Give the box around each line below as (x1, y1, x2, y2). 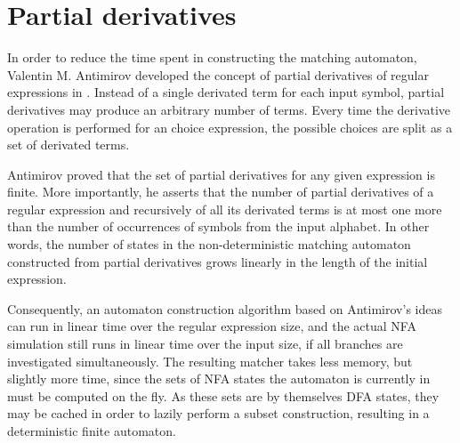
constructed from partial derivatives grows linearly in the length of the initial (7, 252, 428, 270)
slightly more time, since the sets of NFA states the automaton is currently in (7, 369, 431, 388)
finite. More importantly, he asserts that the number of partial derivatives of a (7, 182, 434, 201)
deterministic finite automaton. (7, 422, 176, 439)
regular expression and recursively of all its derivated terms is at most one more (7, 199, 442, 218)
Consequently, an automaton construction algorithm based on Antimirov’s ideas (7, 299, 442, 318)
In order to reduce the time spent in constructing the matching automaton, (7, 48, 417, 67)
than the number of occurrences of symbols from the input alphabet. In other (7, 217, 430, 236)
